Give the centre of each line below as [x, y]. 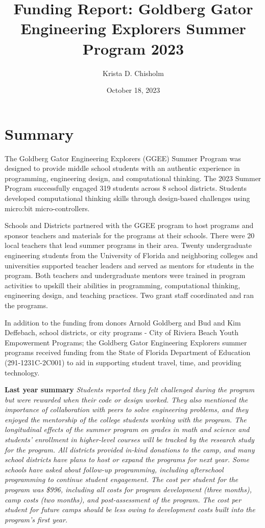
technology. [22, 372]
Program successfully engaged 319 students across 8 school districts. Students [126, 188]
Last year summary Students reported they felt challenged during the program [130, 389]
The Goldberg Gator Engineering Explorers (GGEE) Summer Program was [123, 158]
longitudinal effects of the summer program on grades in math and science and [127, 429]
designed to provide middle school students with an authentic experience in [122, 168]
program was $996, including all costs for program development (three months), [128, 489]
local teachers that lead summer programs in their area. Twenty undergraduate [128, 245]
